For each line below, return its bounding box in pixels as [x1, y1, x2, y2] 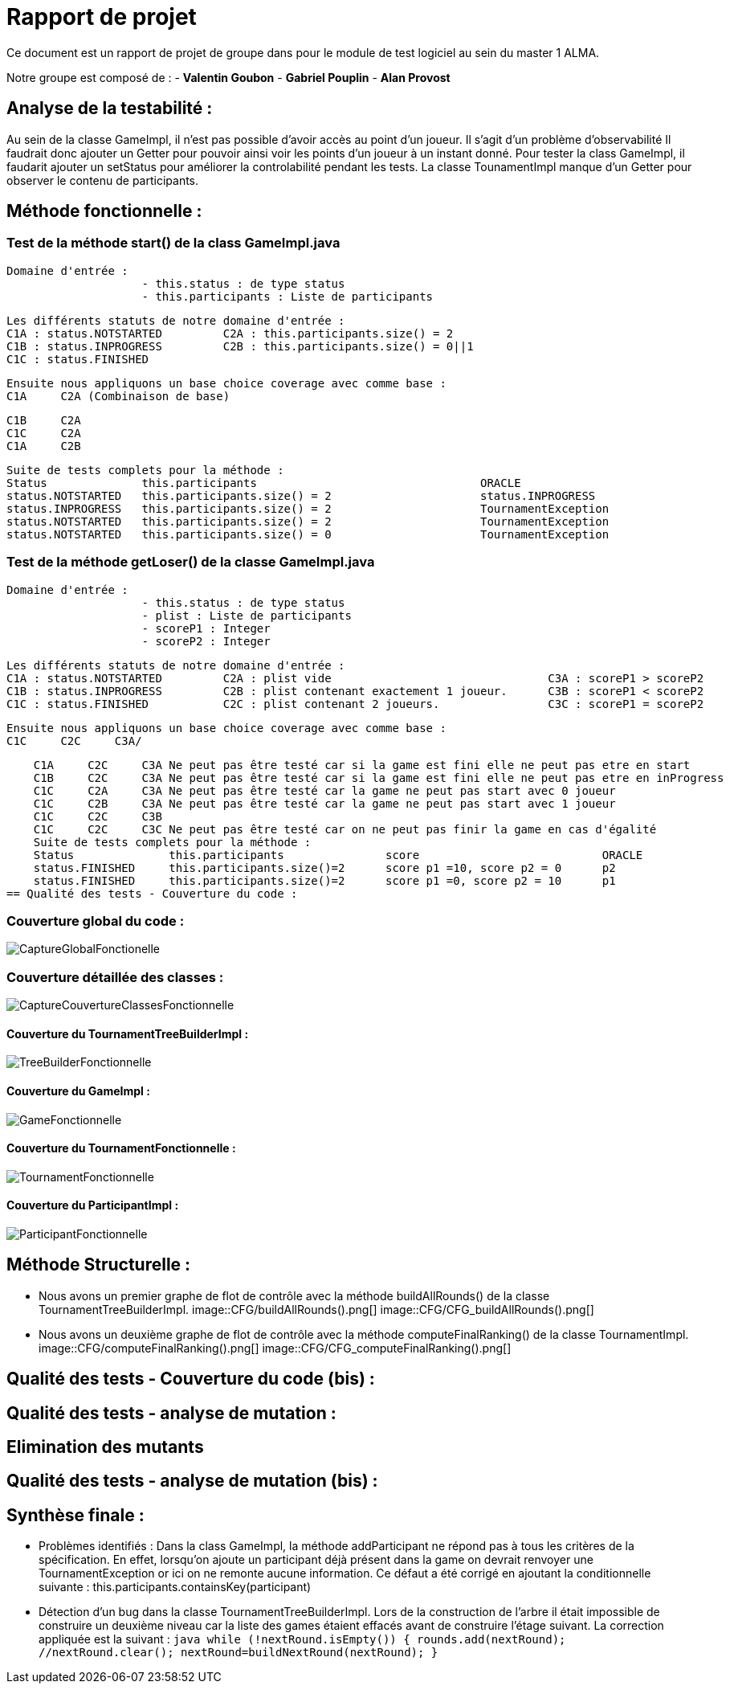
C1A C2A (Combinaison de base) [6, 389, 230, 403]
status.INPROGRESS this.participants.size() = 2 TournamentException [6, 501, 610, 515]
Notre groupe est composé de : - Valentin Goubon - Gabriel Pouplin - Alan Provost [6, 70, 451, 84]
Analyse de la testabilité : [6, 98, 213, 119]
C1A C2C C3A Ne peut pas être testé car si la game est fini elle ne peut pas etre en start [33, 758, 691, 771]
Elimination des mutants [6, 1437, 204, 1458]
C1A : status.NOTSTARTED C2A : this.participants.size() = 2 [6, 326, 454, 340]
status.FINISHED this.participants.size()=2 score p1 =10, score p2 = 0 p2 [33, 861, 616, 874]
